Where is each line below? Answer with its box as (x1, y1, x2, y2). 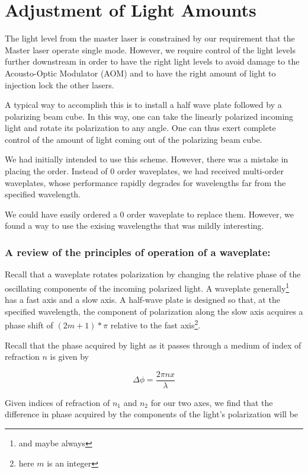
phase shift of (5, 318, 53, 331)
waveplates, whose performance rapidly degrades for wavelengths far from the (5, 176, 286, 188)
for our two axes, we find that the (150, 396, 273, 408)
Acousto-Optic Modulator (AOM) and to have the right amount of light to (5, 66, 276, 79)
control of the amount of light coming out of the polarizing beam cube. (5, 133, 262, 145)
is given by (50, 350, 89, 363)
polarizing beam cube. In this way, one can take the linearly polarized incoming (5, 110, 294, 122)
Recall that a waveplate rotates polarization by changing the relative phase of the (5, 268, 301, 280)
